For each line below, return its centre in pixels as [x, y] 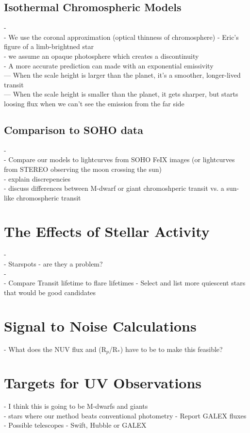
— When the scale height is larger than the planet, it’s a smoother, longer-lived [122, 75]
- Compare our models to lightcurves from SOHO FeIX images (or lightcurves [119, 159]
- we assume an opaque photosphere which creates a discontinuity [101, 56]
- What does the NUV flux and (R [55, 349]
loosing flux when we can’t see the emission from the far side [94, 103]
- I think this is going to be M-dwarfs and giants [76, 406]
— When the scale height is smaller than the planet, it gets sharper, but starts [121, 94]
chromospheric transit [49, 197]
